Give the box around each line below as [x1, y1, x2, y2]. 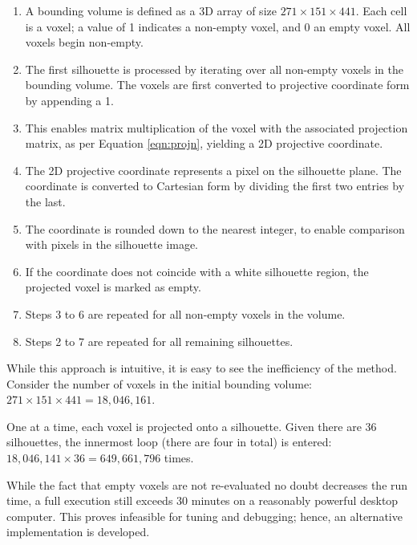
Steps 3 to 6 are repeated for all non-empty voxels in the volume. [25, 305, 346, 322]
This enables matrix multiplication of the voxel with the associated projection [25, 119, 408, 136]
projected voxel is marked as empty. [25, 279, 201, 295]
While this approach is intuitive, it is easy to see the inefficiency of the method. [6, 360, 397, 376]
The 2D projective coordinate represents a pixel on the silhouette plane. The [25, 161, 402, 178]
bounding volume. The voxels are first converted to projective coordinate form [25, 76, 410, 93]
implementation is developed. [6, 523, 150, 540]
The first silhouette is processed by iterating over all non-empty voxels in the [25, 60, 403, 77]
